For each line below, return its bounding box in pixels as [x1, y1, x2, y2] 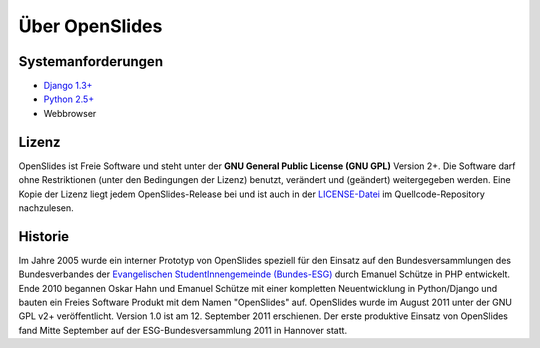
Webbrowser [43, 107, 97, 119]
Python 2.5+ [43, 93, 95, 105]
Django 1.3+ [43, 80, 93, 92]
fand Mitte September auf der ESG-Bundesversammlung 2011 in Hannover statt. [18, 324, 348, 336]
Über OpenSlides [18, 15, 163, 37]
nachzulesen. [18, 201, 74, 214]
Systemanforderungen [18, 53, 164, 70]
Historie [18, 228, 70, 245]
